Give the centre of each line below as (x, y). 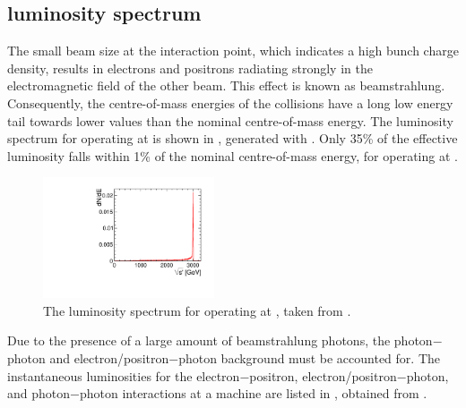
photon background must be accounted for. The (309, 357)
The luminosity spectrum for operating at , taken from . (197, 310)
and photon (39, 393)
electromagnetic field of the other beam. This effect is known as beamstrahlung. (226, 85)
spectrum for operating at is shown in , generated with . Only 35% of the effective (233, 138)
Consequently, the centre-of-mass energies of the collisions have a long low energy (230, 102)
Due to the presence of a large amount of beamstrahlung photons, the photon (220, 340)
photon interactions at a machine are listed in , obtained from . (253, 393)
